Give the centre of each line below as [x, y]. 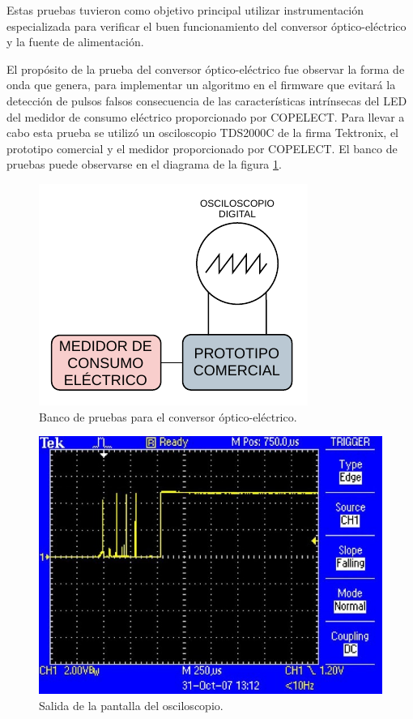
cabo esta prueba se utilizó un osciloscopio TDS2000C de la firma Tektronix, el [202, 133]
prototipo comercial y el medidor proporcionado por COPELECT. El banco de [202, 148]
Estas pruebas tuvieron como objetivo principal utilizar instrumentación [185, 10]
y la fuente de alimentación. [75, 42]
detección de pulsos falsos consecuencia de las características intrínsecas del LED [207, 100]
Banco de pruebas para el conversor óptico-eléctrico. [168, 416]
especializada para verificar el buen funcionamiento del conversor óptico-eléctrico [206, 26]
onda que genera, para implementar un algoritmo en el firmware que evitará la [201, 85]
